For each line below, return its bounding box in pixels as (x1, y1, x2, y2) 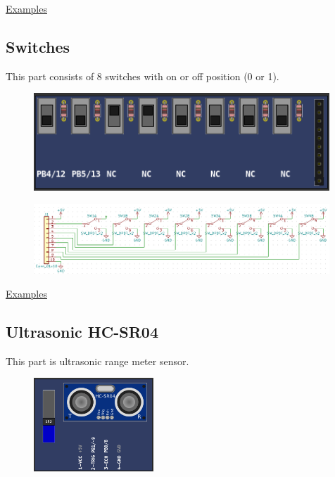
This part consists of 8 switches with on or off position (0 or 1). (6, 68, 279, 83)
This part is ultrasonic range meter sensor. (6, 353, 189, 368)
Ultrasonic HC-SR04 (6, 320, 158, 342)
